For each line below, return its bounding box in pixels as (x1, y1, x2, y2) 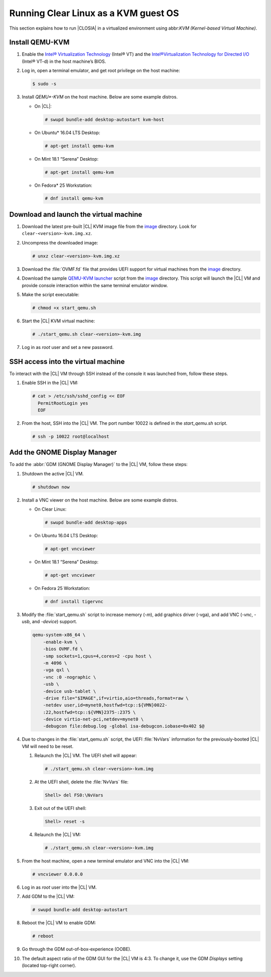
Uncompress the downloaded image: (22, 239, 98, 246)
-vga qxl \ (43, 667, 70, 673)
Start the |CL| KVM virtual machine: (22, 318, 95, 324)
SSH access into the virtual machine (9, 357, 125, 366)
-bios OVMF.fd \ (43, 646, 83, 652)
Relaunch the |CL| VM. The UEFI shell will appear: (34, 753, 138, 759)
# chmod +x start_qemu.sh (32, 305, 96, 311)
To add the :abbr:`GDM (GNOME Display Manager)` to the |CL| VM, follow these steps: (9, 461, 188, 467)
